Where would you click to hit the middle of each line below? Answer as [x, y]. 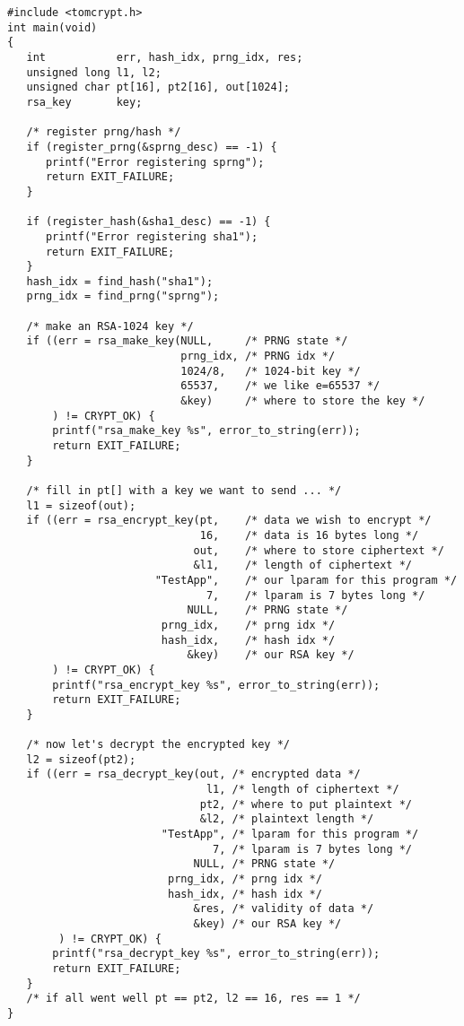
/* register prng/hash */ [104, 132]
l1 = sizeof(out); [81, 505]
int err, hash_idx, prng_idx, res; [165, 57]
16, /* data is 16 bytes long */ [309, 535]
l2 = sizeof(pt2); [81, 759]
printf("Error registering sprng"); [155, 162]
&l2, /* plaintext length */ [287, 819]
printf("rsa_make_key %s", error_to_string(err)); [206, 431]
